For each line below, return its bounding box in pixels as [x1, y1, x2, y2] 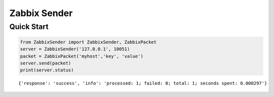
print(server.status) [20, 67, 74, 73]
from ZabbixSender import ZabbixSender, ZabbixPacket [20, 39, 157, 45]
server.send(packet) [20, 60, 71, 66]
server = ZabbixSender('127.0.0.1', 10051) [20, 46, 130, 52]
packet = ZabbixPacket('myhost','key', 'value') [20, 53, 144, 59]
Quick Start [9, 22, 49, 31]
